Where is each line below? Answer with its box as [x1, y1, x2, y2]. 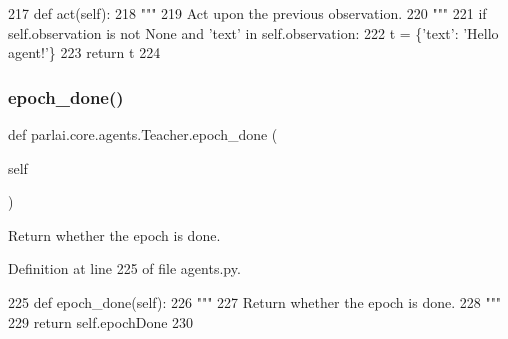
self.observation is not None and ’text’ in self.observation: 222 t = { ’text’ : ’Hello [8, 22, 499, 43]
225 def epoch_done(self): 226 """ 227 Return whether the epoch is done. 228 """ [8, 291, 502, 312]
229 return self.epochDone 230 [8, 311, 194, 332]
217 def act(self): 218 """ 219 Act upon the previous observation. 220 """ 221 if [8, 3, 487, 23]
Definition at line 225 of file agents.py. [8, 258, 241, 279]
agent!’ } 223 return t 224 [8, 42, 161, 63]
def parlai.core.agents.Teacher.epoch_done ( [8, 124, 278, 144]
